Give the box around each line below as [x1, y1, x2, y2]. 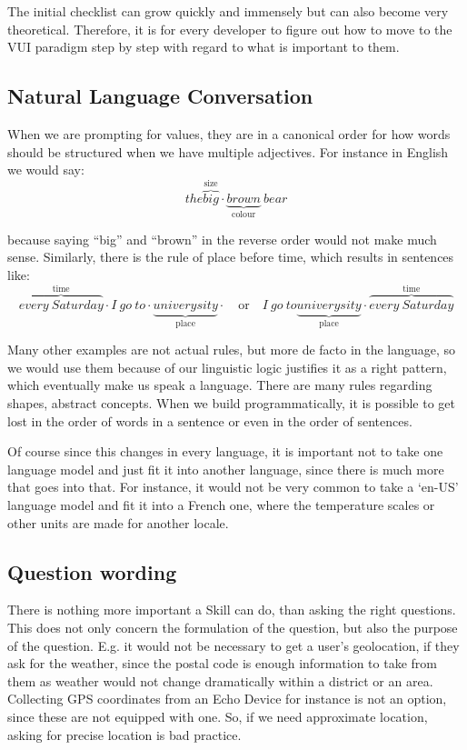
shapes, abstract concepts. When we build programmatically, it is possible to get [7, 394, 455, 413]
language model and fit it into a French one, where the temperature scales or [7, 495, 435, 515]
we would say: [7, 160, 84, 179]
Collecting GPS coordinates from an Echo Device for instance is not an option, [7, 689, 447, 708]
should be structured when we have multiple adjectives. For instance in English [7, 142, 449, 161]
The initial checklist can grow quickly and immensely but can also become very [7, 2, 449, 20]
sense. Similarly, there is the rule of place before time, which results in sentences [7, 247, 454, 266]
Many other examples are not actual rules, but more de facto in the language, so [7, 340, 456, 359]
